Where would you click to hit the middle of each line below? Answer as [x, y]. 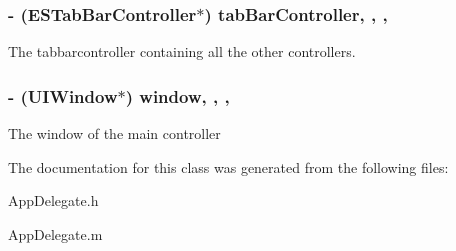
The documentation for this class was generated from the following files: [228, 166]
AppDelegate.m [55, 233]
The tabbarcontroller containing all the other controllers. [182, 51]
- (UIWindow [63, 95]
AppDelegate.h [53, 200]
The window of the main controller [114, 133]
